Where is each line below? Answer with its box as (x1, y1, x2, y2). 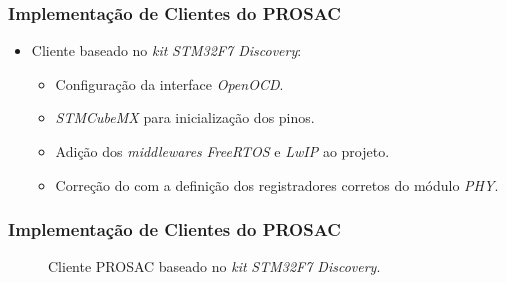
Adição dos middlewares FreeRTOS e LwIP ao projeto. (55, 141, 390, 161)
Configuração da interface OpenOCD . (55, 73, 284, 94)
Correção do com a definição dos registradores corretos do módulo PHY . (55, 174, 499, 195)
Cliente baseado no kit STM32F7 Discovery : (31, 40, 302, 61)
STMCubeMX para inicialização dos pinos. (55, 107, 315, 128)
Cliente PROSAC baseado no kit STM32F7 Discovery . (48, 256, 381, 277)
